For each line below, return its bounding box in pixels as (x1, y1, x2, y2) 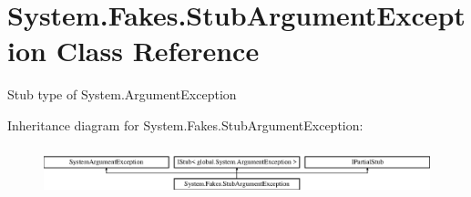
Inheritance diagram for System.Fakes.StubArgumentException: (7, 115, 363, 134)
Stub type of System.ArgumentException (7, 85, 237, 104)
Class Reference (56, 32, 260, 69)
